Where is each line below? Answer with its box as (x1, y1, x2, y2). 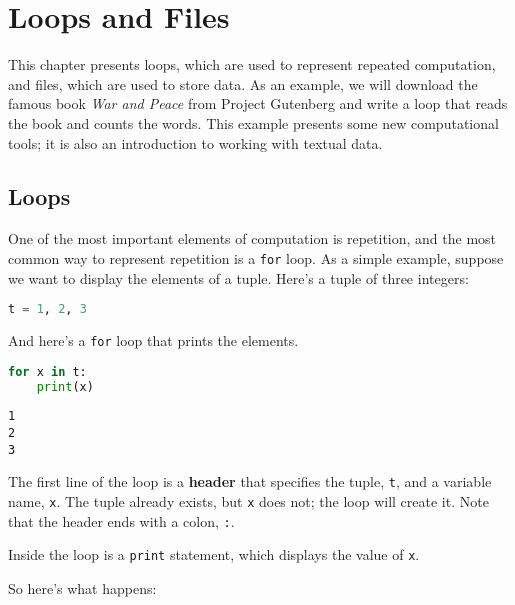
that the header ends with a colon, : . (8, 510, 235, 531)
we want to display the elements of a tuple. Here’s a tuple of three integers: (8, 267, 469, 288)
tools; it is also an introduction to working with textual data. (8, 132, 383, 153)
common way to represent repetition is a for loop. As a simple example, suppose (8, 247, 504, 268)
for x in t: (8, 364, 87, 379)
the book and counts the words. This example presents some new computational (8, 112, 499, 133)
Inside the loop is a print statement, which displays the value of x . (8, 544, 420, 565)
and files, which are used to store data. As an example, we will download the (8, 73, 478, 94)
